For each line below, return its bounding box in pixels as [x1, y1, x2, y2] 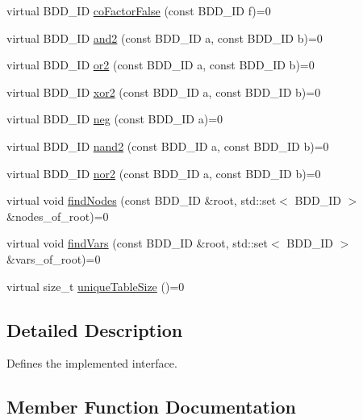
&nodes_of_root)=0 [6, 207, 109, 224]
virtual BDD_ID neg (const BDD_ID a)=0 [6, 110, 223, 127]
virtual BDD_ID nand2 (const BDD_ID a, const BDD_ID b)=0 [6, 137, 329, 154]
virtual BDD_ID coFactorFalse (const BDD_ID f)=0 [6, 2, 271, 19]
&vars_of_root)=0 [6, 250, 101, 267]
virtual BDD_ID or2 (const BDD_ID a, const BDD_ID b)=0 [6, 56, 315, 73]
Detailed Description [6, 317, 183, 342]
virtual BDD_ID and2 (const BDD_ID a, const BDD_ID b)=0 [6, 29, 323, 46]
